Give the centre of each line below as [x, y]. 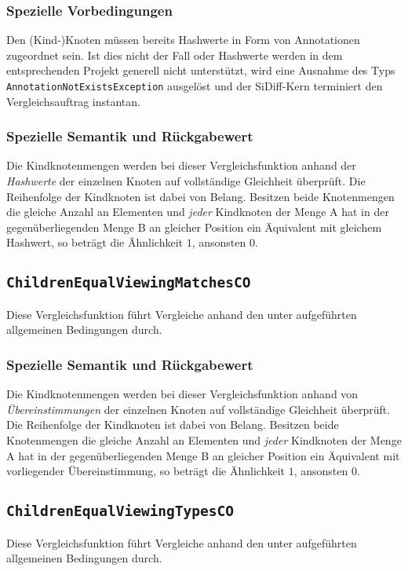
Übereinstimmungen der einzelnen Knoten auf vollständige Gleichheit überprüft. [199, 409]
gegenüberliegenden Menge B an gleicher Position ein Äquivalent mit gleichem [194, 227]
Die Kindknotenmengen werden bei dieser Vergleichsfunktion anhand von [182, 394]
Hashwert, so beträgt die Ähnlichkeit [95, 242]
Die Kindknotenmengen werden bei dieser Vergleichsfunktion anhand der [181, 165]
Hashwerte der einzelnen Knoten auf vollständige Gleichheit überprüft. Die [186, 181]
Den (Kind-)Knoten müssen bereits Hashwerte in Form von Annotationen [183, 40]
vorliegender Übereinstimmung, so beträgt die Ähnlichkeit [146, 471]
